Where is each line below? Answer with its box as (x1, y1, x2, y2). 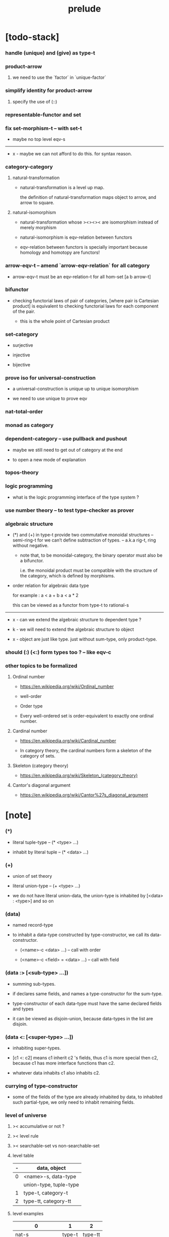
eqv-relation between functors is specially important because (20, 244, 148, 250)
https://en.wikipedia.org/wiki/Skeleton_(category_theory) (20, 773, 138, 779)
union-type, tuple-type (23, 1181, 79, 1189)
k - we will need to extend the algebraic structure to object (12, 626, 134, 632)
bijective (12, 362, 31, 368)
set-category (5, 331, 39, 338)
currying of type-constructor (5, 1082, 78, 1089)
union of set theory (12, 873, 52, 879)
